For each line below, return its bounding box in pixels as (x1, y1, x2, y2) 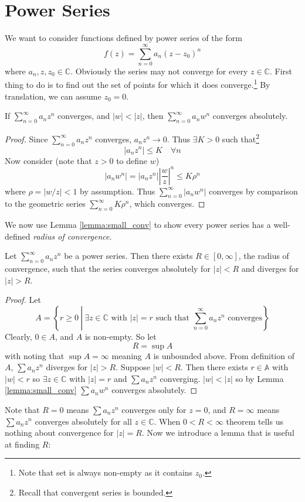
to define (116, 154, 148, 166)
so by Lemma (235, 372, 284, 384)
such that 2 (222, 131, 259, 145)
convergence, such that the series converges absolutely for (5, 262, 211, 275)
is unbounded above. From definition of (153, 349, 294, 361)
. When (154, 415, 181, 427)
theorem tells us (226, 415, 283, 427)
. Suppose (116, 361, 151, 373)
